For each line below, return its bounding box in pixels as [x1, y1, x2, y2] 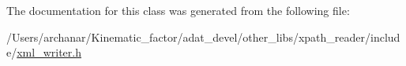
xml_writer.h [17, 44, 81, 60]
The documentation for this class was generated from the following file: [6, 2, 350, 18]
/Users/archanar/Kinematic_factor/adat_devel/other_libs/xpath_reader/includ [6, 28, 400, 45]
